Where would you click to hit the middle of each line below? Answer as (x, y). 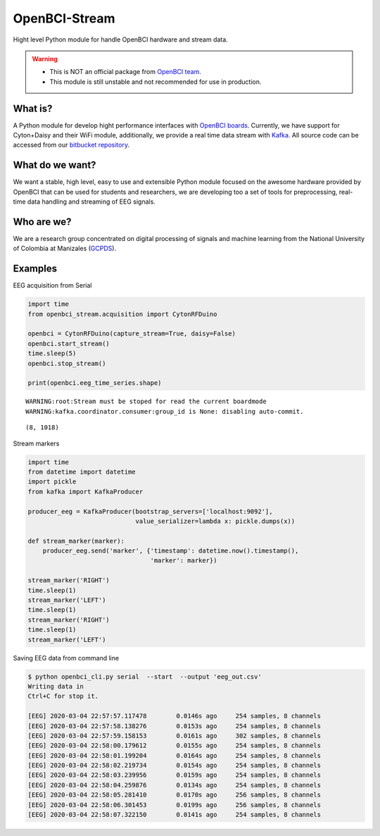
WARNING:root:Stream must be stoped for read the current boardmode (146, 401)
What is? (33, 108)
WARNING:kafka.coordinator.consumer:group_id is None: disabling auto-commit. (165, 411)
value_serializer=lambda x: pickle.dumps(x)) (215, 521)
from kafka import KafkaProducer (85, 491)
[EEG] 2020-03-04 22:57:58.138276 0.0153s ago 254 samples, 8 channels (175, 726)
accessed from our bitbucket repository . (71, 145)
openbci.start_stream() (69, 343)
